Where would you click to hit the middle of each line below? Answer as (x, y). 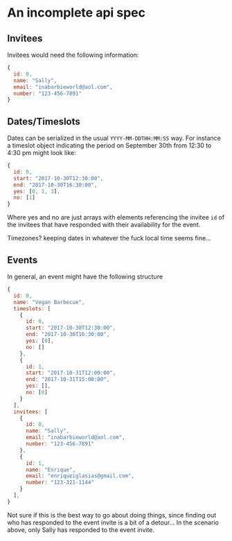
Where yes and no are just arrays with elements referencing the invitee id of (116, 218)
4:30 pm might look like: (42, 153)
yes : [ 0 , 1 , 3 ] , (37, 191)
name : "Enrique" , (51, 470)
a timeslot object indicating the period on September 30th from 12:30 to (109, 145)
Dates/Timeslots (44, 122)
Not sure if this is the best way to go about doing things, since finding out (112, 515)
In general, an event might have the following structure (85, 276)
